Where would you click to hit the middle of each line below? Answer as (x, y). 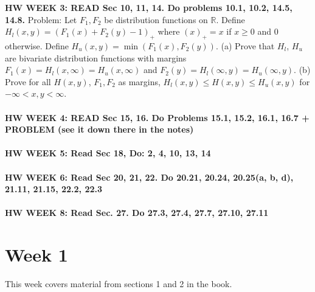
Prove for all (28, 81)
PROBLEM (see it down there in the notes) (99, 129)
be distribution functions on (156, 19)
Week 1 (36, 255)
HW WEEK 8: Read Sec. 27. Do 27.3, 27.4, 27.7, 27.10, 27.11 (137, 213)
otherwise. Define (37, 45)
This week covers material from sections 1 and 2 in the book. (119, 284)
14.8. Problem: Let (41, 19)
